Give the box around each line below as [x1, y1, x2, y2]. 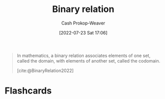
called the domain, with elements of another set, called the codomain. [16, 57, 161, 63]
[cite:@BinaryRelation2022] [16, 67, 74, 73]
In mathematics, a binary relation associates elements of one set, [16, 52, 151, 58]
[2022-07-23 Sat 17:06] [59, 29, 108, 35]
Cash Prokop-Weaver [61, 20, 106, 26]
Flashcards [4, 85, 52, 96]
